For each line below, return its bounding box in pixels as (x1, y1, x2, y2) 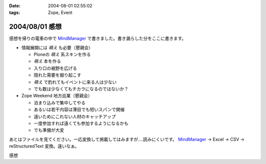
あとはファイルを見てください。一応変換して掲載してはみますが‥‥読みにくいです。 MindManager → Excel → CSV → (9, 136, 245, 142)
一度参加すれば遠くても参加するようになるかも (33, 120, 129, 126)
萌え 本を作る (33, 58, 61, 64)
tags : (9, 10, 20, 16)
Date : (9, 3, 21, 8)
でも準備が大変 (33, 127, 64, 133)
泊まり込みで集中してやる (33, 99, 86, 105)
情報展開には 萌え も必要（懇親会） (21, 44, 93, 50)
